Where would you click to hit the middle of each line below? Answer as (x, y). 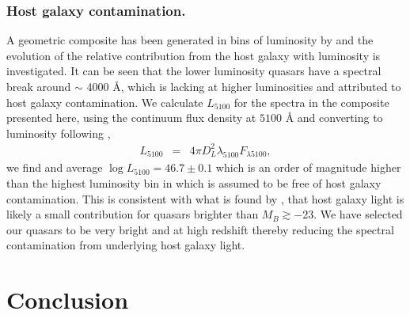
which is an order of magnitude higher (308, 167)
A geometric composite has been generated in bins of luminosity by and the (190, 40)
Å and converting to (334, 118)
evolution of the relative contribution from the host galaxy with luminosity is (194, 55)
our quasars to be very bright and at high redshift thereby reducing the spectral (200, 229)
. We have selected (358, 214)
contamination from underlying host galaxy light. (126, 245)
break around (39, 86)
